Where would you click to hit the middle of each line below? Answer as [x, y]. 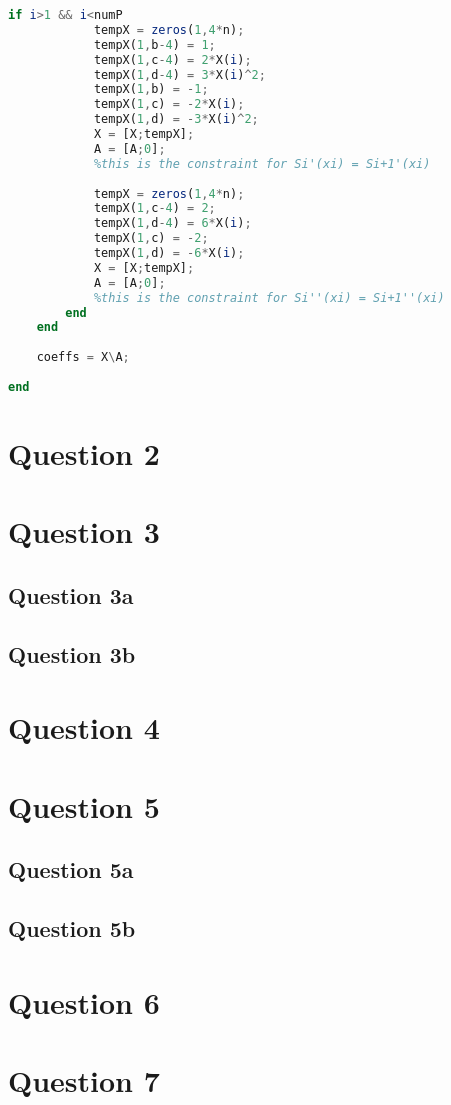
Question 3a [71, 594]
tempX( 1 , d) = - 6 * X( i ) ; [169, 253]
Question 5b [72, 927]
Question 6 [84, 1001]
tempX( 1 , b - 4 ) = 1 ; [154, 44]
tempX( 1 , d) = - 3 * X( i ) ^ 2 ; [176, 119]
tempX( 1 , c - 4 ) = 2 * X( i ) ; [172, 59]
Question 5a [71, 869]
